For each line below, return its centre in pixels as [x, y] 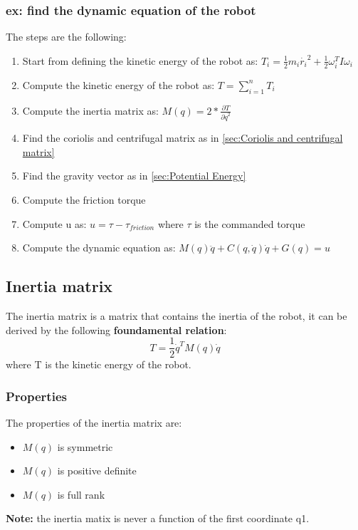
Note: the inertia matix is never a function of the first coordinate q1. [158, 518]
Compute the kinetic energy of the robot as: [119, 84]
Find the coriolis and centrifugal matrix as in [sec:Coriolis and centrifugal [183, 138]
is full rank [81, 494]
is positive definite [97, 471]
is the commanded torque [250, 223]
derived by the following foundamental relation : [116, 329]
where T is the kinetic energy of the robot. [99, 364]
